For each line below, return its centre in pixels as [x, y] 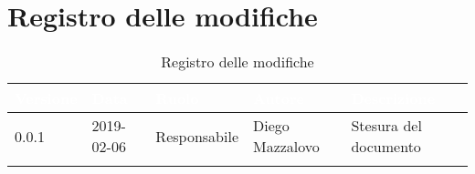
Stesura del [386, 126]
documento [386, 147]
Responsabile [197, 136]
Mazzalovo [286, 147]
